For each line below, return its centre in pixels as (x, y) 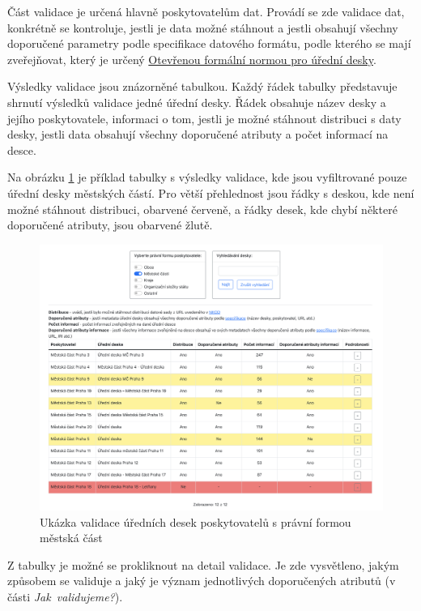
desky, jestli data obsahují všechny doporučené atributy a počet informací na (198, 134)
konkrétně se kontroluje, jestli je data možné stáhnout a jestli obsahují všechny (203, 27)
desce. (22, 150)
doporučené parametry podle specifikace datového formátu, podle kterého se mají (209, 43)
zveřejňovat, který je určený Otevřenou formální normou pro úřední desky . (192, 59)
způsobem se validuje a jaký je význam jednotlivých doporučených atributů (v (202, 581)
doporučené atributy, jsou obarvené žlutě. (110, 225)
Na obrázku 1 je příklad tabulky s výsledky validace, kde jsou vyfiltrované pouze (207, 177)
